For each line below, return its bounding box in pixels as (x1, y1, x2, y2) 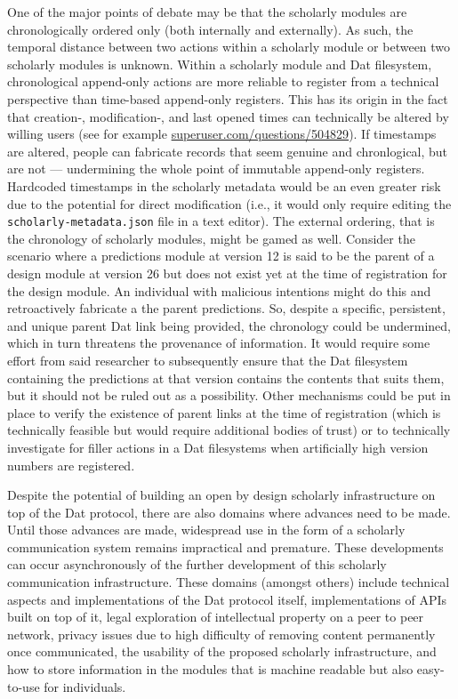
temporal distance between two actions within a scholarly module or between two (7, 37, 451, 56)
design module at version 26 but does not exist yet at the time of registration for (7, 263, 447, 282)
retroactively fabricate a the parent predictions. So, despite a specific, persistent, (7, 299, 446, 317)
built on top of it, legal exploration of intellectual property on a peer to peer (7, 607, 424, 626)
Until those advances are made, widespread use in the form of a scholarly (7, 520, 406, 539)
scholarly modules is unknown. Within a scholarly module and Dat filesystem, (7, 54, 432, 73)
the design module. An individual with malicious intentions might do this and (7, 281, 431, 300)
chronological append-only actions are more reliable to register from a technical (7, 72, 439, 91)
